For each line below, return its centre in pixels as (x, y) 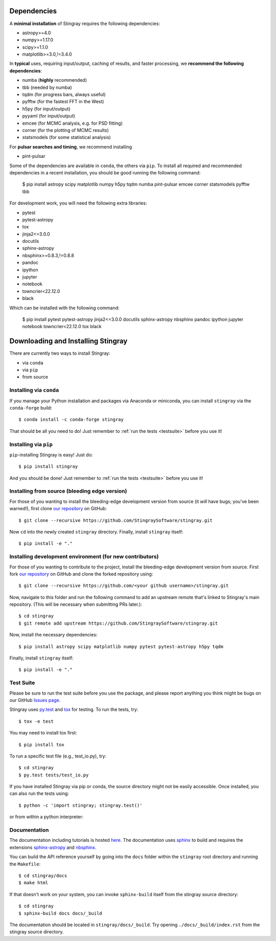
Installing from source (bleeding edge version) (68, 491)
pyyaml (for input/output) (49, 116)
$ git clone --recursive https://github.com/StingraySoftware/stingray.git (116, 520)
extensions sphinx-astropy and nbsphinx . (53, 847)
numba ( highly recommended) (54, 80)
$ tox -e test (36, 721)
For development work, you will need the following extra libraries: (78, 203)
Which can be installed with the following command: (64, 308)
